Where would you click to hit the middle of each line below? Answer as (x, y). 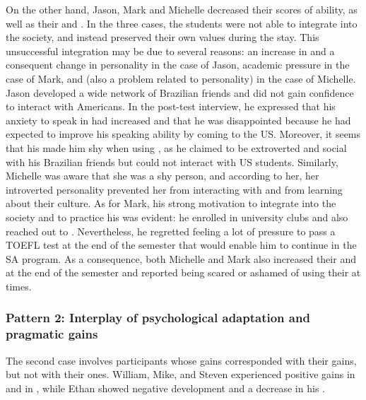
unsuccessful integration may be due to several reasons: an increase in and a (170, 51)
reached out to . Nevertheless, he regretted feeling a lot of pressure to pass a (171, 231)
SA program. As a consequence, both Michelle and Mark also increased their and (181, 258)
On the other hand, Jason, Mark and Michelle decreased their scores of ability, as (182, 9)
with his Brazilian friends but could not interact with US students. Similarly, (172, 161)
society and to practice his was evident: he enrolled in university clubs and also (177, 217)
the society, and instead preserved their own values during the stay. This (163, 37)
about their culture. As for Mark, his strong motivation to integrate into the (171, 203)
